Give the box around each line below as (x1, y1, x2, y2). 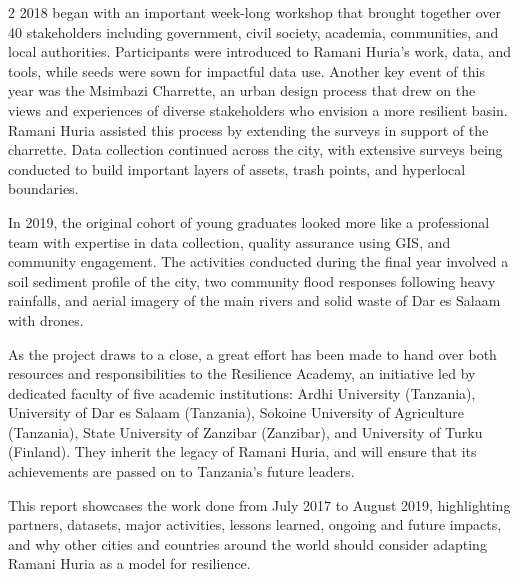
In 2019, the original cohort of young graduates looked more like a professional (8, 211, 490, 232)
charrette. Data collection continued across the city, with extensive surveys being (8, 139, 503, 160)
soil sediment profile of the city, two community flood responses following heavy (8, 270, 496, 291)
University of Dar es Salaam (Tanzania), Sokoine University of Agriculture (8, 402, 465, 423)
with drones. (8, 309, 84, 330)
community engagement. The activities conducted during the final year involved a (8, 251, 509, 272)
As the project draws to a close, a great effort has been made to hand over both (8, 343, 497, 364)
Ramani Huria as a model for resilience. (8, 553, 251, 574)
